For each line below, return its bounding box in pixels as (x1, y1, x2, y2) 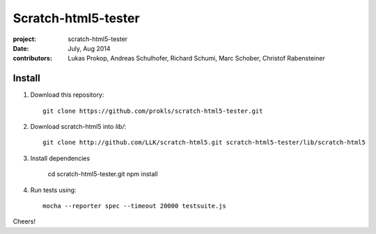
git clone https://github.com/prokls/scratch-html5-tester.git (42, 107, 263, 115)
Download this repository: (30, 91, 104, 99)
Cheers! (13, 217, 36, 226)
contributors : (13, 54, 52, 63)
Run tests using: (30, 185, 77, 194)
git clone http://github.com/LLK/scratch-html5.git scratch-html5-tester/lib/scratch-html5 (42, 139, 366, 146)
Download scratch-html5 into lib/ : (30, 123, 127, 131)
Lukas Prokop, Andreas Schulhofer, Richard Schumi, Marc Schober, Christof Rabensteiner (68, 54, 325, 63)
